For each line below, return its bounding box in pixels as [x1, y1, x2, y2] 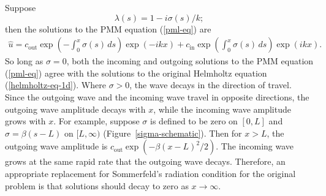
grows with [5, 115, 46, 127]
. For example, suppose [53, 115, 140, 127]
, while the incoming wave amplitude [153, 102, 291, 115]
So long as [5, 55, 44, 67]
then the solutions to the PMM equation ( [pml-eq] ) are [5, 22, 211, 35]
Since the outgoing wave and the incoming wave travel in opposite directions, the [5, 91, 309, 103]
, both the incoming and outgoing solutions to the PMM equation [66, 55, 314, 67]
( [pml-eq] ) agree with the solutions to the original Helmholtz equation [5, 66, 267, 79]
